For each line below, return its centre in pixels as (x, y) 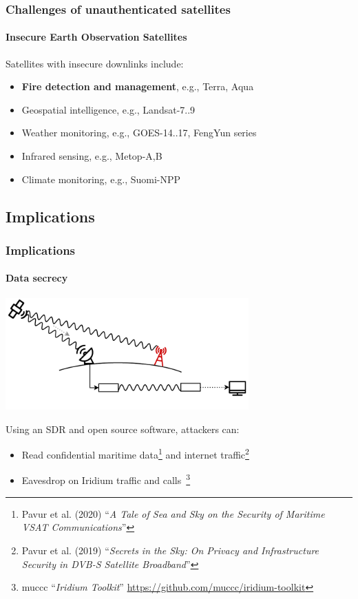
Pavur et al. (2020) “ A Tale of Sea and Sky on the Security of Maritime (173, 513)
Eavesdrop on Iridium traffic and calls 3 (106, 479)
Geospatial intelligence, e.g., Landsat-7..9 (108, 109)
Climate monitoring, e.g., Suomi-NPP (101, 179)
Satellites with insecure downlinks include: (95, 63)
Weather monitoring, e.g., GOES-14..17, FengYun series (139, 133)
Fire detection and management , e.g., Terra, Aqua (138, 86)
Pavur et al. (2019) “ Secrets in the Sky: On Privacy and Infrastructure (170, 550)
